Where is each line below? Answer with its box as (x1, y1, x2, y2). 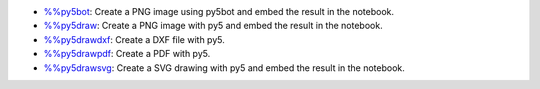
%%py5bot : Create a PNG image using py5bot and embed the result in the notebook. (43, 6, 395, 17)
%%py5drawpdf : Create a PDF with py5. (43, 48, 211, 60)
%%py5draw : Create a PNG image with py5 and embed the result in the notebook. (43, 20, 384, 32)
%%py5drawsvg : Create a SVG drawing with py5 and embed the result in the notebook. (43, 61, 405, 74)
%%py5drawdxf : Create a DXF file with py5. (43, 33, 225, 45)
